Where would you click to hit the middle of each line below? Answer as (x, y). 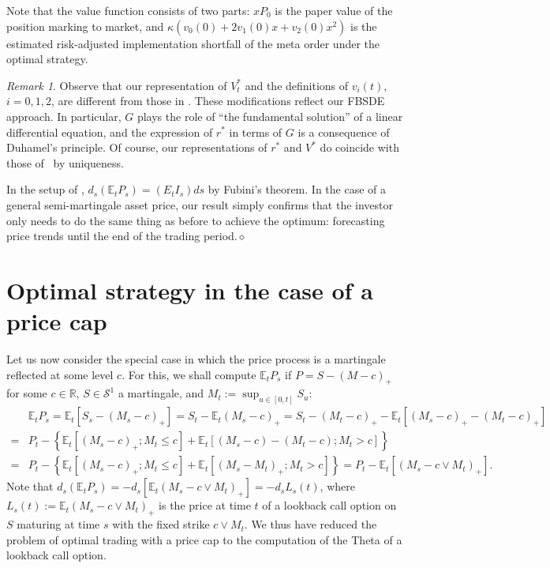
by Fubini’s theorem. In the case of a (297, 189)
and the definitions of (297, 85)
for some (27, 393)
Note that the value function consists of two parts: (128, 10)
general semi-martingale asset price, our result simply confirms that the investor (200, 204)
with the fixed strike (161, 524)
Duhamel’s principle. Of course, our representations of (137, 147)
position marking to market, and (85, 26)
